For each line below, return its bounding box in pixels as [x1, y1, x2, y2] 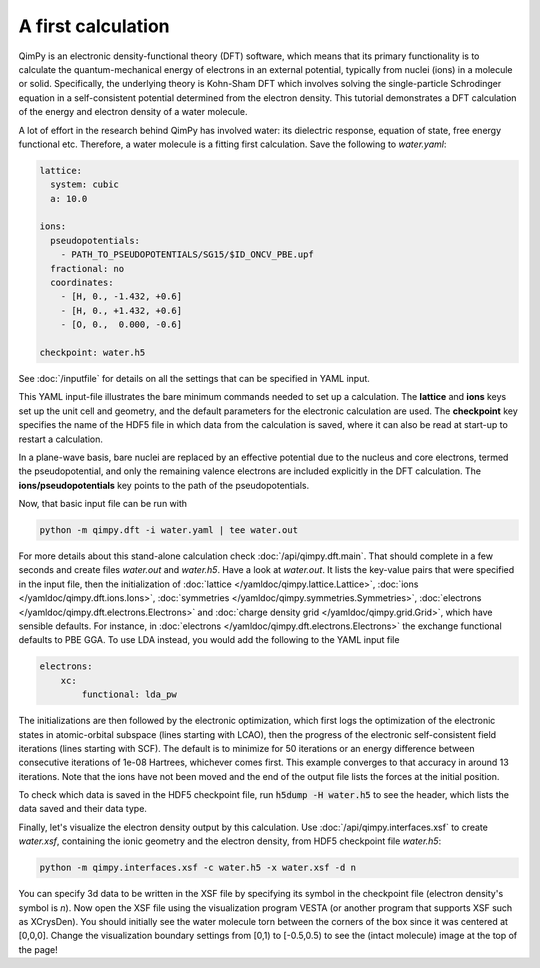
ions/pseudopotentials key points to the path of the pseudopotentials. [18, 479, 310, 491]
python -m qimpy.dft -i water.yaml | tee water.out [39, 525, 299, 536]
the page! [18, 943, 59, 955]
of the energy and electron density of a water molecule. [18, 106, 249, 118]
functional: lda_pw [81, 689, 177, 700]
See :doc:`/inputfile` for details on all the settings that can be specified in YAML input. [18, 372, 370, 384]
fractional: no [50, 263, 125, 274]
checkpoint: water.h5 [39, 346, 146, 358]
